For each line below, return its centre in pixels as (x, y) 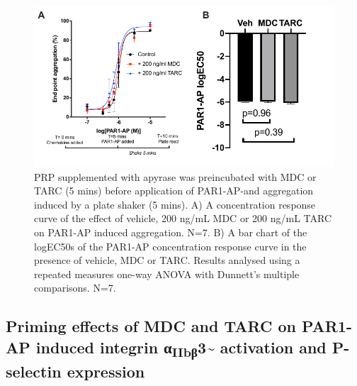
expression (106, 371)
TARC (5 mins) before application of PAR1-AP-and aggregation (174, 191)
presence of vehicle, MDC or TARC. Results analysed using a (167, 260)
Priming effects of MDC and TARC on (151, 326)
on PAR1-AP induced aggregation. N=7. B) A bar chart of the (171, 232)
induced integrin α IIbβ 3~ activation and (181, 348)
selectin (34, 371)
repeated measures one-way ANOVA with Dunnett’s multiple (167, 274)
